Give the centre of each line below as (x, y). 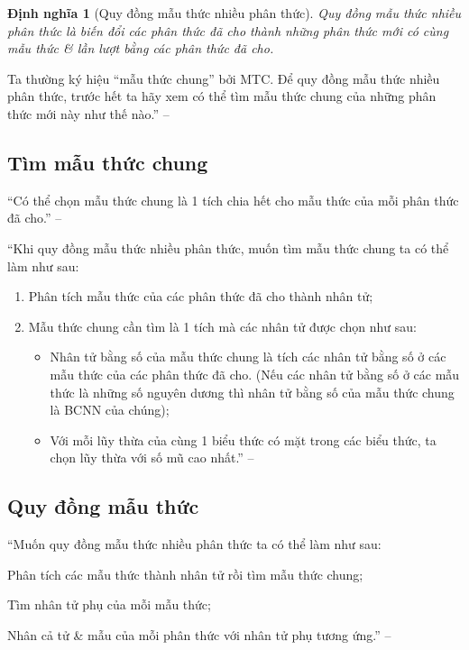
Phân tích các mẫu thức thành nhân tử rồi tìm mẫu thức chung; (185, 574)
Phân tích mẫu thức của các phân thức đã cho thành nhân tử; (201, 296)
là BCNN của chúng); (110, 410)
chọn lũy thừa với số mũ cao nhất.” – (152, 458)
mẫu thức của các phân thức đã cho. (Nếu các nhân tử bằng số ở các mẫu (255, 374)
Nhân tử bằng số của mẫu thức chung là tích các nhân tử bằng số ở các (248, 357)
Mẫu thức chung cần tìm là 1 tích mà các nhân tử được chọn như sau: (222, 326)
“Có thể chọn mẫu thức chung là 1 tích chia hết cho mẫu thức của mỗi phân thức (233, 200)
